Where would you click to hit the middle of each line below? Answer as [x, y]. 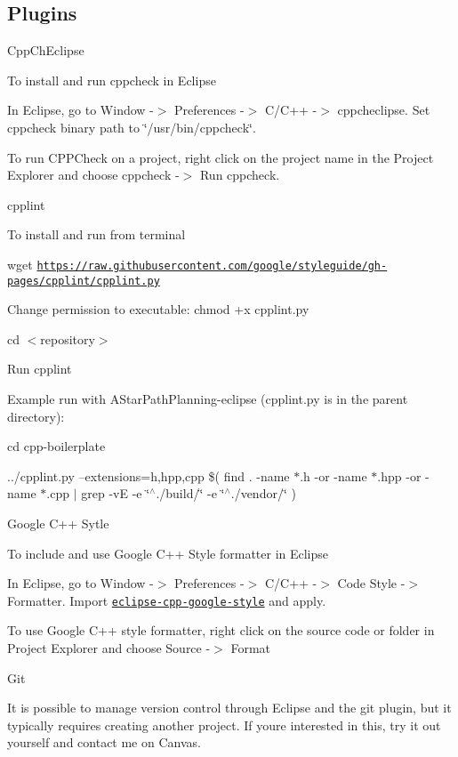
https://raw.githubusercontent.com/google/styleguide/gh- [212, 266]
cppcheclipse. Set [384, 110]
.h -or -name [333, 475]
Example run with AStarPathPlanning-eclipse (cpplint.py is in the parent [208, 399]
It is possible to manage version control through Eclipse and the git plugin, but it [229, 708]
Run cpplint [40, 369]
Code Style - [371, 583]
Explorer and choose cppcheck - [93, 175]
